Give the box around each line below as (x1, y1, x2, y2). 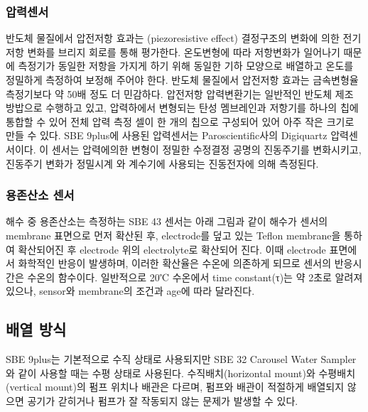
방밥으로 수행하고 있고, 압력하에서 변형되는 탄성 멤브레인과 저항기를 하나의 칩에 (6, 100, 359, 115)
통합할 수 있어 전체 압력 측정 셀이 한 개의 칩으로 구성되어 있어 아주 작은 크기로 (6, 114, 355, 129)
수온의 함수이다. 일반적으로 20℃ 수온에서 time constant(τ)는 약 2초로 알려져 (27, 269, 363, 284)
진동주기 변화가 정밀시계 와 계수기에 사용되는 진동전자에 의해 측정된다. (6, 156, 319, 170)
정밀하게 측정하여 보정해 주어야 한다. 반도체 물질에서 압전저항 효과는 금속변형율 (6, 72, 359, 87)
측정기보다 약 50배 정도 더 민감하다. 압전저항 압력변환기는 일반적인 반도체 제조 (6, 86, 354, 101)
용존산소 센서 (6, 186, 75, 204)
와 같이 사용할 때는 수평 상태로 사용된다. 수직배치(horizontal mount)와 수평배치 (6, 365, 356, 380)
